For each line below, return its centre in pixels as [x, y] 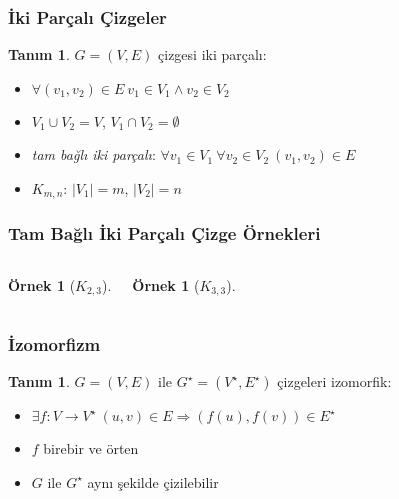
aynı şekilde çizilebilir [153, 481]
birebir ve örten [91, 448]
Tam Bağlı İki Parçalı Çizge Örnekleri [164, 233]
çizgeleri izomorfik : [334, 381]
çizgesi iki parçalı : [212, 54]
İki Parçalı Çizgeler [87, 16]
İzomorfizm [54, 344]
